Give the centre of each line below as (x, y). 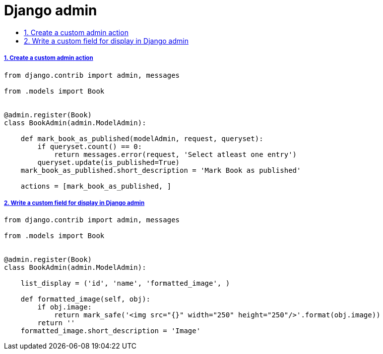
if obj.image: (65, 307)
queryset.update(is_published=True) (109, 162)
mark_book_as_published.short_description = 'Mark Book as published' (161, 170)
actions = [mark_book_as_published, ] (96, 186)
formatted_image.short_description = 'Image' (111, 331)
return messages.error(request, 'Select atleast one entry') (176, 154)
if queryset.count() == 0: (90, 146)
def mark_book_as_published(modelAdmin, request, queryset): (142, 138)
